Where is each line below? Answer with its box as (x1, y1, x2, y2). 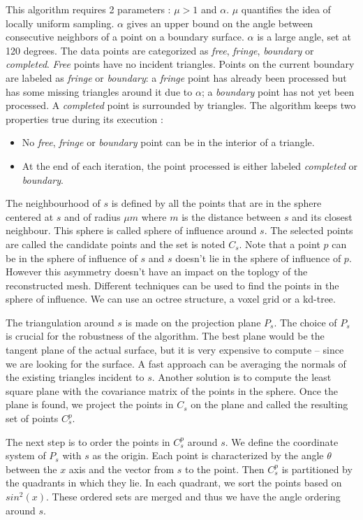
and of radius (64, 209, 121, 224)
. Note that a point (239, 236, 320, 251)
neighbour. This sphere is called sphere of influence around (6, 223, 257, 238)
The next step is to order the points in (6, 434, 170, 449)
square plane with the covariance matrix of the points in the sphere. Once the (6, 383, 338, 398)
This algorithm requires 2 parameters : (6, 2, 171, 16)
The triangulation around (6, 315, 114, 329)
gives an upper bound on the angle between (126, 15, 313, 30)
